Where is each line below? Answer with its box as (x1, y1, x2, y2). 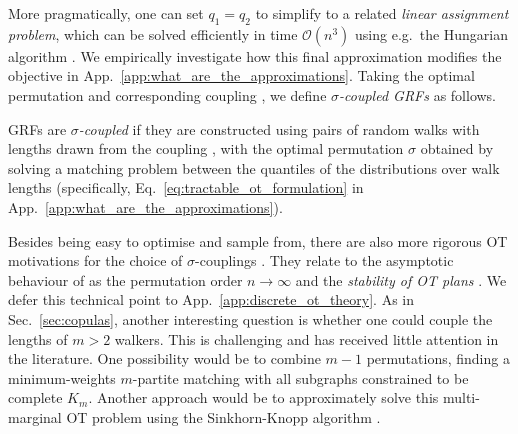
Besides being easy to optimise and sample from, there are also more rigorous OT (8, 230, 508, 251)
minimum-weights (8, 367, 116, 388)
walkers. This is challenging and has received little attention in (114, 328, 499, 349)
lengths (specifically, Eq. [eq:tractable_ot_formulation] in (8, 177, 364, 198)
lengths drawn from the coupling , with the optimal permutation (8, 138, 404, 159)
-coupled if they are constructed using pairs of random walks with (78, 118, 480, 139)
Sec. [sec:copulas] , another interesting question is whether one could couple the (8, 308, 493, 329)
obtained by (420, 138, 494, 159)
